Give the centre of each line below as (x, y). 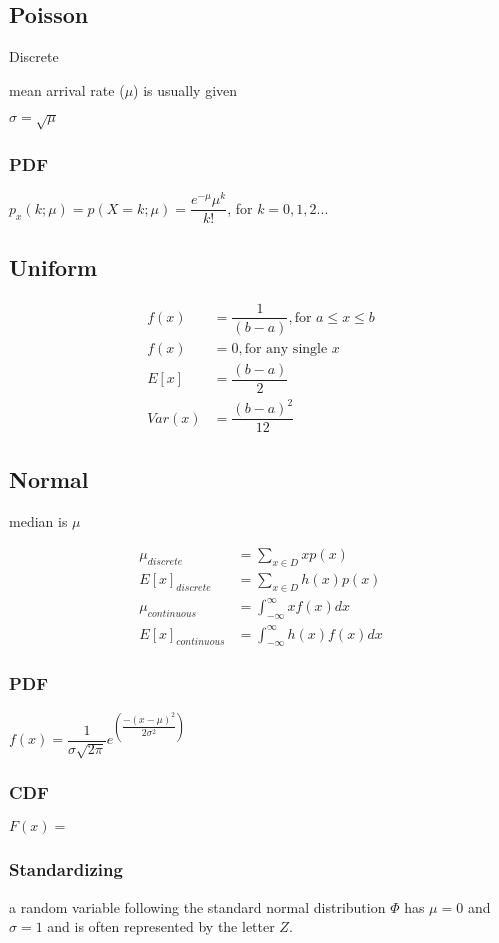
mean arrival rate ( (67, 89)
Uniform (53, 266)
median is (38, 520)
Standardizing (66, 869)
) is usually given (185, 89)
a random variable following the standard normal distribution (197, 906)
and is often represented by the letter (161, 926)
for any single (286, 348)
